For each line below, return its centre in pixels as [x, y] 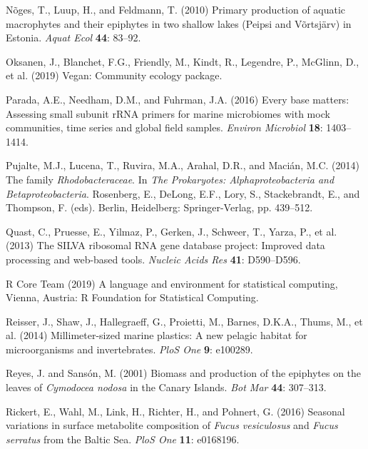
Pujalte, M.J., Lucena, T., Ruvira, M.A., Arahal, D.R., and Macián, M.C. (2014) [183, 165]
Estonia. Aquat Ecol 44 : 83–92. [73, 37]
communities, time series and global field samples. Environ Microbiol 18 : [164, 127]
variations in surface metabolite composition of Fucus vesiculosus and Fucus [172, 425]
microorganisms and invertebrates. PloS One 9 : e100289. [129, 349]
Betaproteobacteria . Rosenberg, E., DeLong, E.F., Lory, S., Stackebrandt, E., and [183, 193]
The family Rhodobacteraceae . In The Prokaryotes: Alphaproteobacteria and [170, 179]
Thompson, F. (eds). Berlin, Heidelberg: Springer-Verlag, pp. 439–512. [159, 207]
